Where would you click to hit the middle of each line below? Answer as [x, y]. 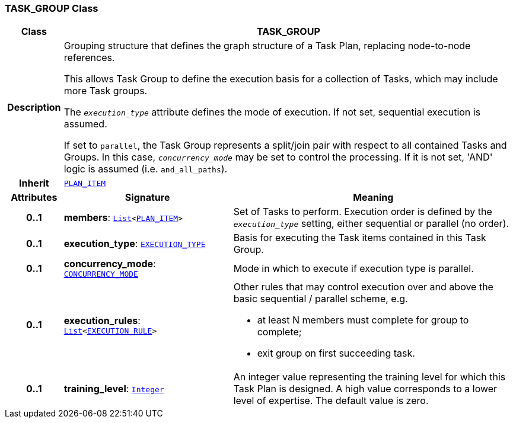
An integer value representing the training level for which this [369, 377]
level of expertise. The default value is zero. [331, 401]
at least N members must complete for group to [363, 320]
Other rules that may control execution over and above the [363, 287]
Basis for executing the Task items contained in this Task [360, 238]
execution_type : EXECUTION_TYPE [135, 244]
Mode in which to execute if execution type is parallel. [353, 268]
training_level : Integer [114, 389]
